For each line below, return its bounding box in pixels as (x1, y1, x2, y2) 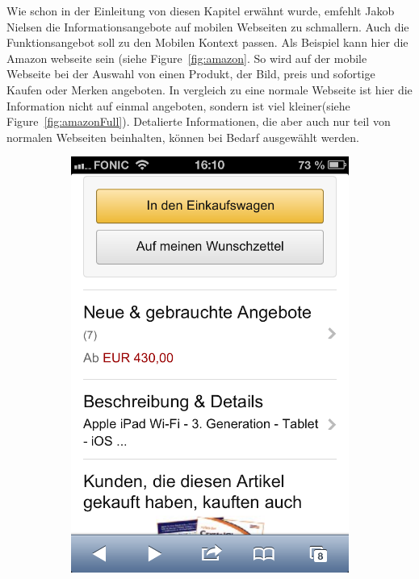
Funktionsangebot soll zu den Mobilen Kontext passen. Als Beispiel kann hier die (6, 34, 409, 51)
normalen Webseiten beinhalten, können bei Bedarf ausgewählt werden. (6, 128, 359, 145)
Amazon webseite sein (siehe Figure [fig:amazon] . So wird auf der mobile (6, 49, 367, 66)
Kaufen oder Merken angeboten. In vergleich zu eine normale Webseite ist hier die (6, 81, 413, 98)
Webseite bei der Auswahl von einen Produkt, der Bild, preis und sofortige (6, 65, 375, 82)
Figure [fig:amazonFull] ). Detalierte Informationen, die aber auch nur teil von (6, 113, 391, 130)
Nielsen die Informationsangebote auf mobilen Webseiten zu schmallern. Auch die (6, 18, 409, 35)
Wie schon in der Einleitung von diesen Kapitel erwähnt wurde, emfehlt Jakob (6, 2, 395, 19)
